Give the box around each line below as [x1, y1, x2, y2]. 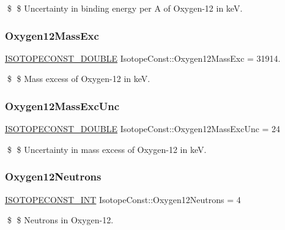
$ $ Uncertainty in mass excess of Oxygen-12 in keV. [7, 143, 207, 155]
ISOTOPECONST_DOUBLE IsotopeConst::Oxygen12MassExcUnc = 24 [5, 122, 281, 135]
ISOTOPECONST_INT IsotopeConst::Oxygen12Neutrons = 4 [5, 193, 241, 206]
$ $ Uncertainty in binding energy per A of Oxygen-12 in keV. [7, 2, 243, 14]
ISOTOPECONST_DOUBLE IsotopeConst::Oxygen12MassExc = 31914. [5, 51, 281, 64]
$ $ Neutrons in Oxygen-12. [7, 213, 114, 226]
